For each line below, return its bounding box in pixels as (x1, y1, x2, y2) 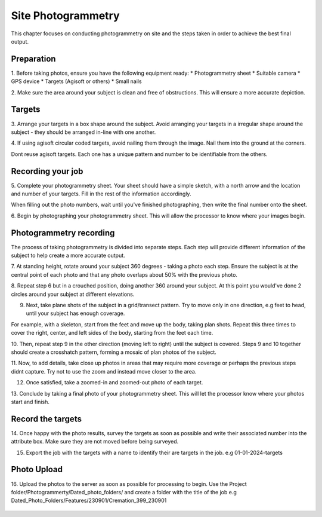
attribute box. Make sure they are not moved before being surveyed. (11, 438, 179, 445)
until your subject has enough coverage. (26, 310, 125, 317)
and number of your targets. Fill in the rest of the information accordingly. (11, 190, 191, 197)
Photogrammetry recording (11, 228, 115, 238)
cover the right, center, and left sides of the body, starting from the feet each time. (11, 329, 213, 336)
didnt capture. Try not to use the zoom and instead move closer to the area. (11, 368, 197, 375)
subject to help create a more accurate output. (11, 252, 125, 259)
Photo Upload (11, 464, 63, 475)
